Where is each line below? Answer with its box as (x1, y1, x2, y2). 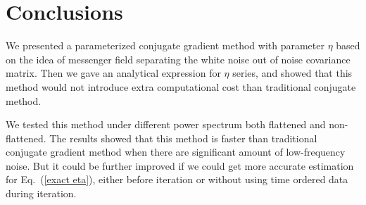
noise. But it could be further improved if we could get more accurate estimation (6, 158, 354, 173)
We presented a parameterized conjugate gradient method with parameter (6, 38, 324, 53)
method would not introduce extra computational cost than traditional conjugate (6, 79, 356, 94)
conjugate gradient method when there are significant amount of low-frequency (6, 144, 346, 159)
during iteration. (6, 186, 77, 201)
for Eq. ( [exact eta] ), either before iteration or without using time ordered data (6, 172, 348, 187)
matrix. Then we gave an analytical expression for (6, 66, 221, 80)
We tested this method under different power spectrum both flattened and (6, 117, 326, 132)
